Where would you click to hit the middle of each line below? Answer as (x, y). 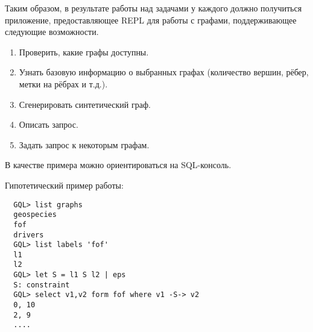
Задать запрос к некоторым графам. (84, 144)
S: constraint (42, 285)
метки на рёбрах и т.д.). (63, 83)
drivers (29, 235)
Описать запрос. (49, 124)
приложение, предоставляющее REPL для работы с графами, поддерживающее (151, 20)
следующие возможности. (52, 32)
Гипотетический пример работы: (64, 185)
